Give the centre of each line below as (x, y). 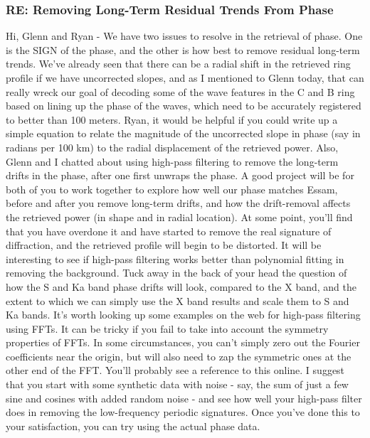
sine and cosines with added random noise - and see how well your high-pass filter (184, 398)
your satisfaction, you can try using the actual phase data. (133, 426)
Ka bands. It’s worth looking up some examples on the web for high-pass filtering (183, 315)
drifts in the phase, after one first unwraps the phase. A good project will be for (180, 175)
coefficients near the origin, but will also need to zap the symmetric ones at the (179, 356)
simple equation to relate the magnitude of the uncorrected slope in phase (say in (183, 133)
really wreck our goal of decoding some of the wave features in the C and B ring (180, 91)
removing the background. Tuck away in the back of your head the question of (176, 273)
